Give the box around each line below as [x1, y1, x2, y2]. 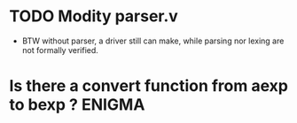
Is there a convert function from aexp [9, 76, 288, 96]
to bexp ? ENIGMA [9, 95, 145, 115]
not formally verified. [21, 44, 99, 55]
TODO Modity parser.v [9, 6, 179, 27]
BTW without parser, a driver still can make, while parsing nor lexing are [21, 35, 285, 46]
